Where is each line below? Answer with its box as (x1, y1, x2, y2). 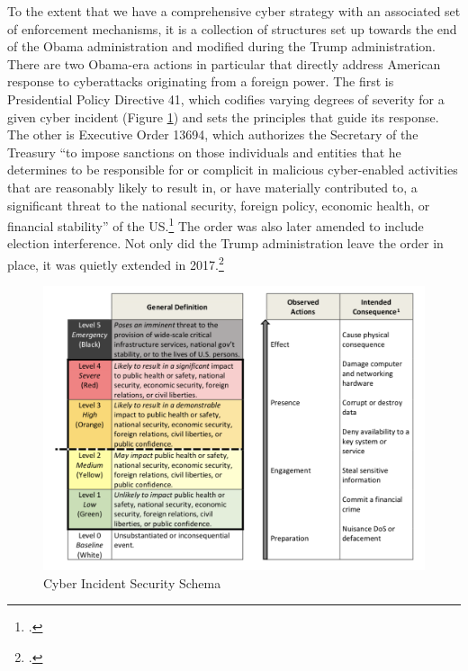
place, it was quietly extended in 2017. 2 (7, 252, 224, 273)
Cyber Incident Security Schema (43, 573, 221, 592)
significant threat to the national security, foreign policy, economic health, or (7, 195, 430, 214)
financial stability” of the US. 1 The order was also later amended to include (7, 214, 424, 235)
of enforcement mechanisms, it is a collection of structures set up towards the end (7, 19, 457, 38)
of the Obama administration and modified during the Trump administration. (7, 37, 436, 56)
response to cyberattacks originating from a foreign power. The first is (7, 72, 394, 91)
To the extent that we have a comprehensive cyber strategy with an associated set (7, 2, 461, 20)
